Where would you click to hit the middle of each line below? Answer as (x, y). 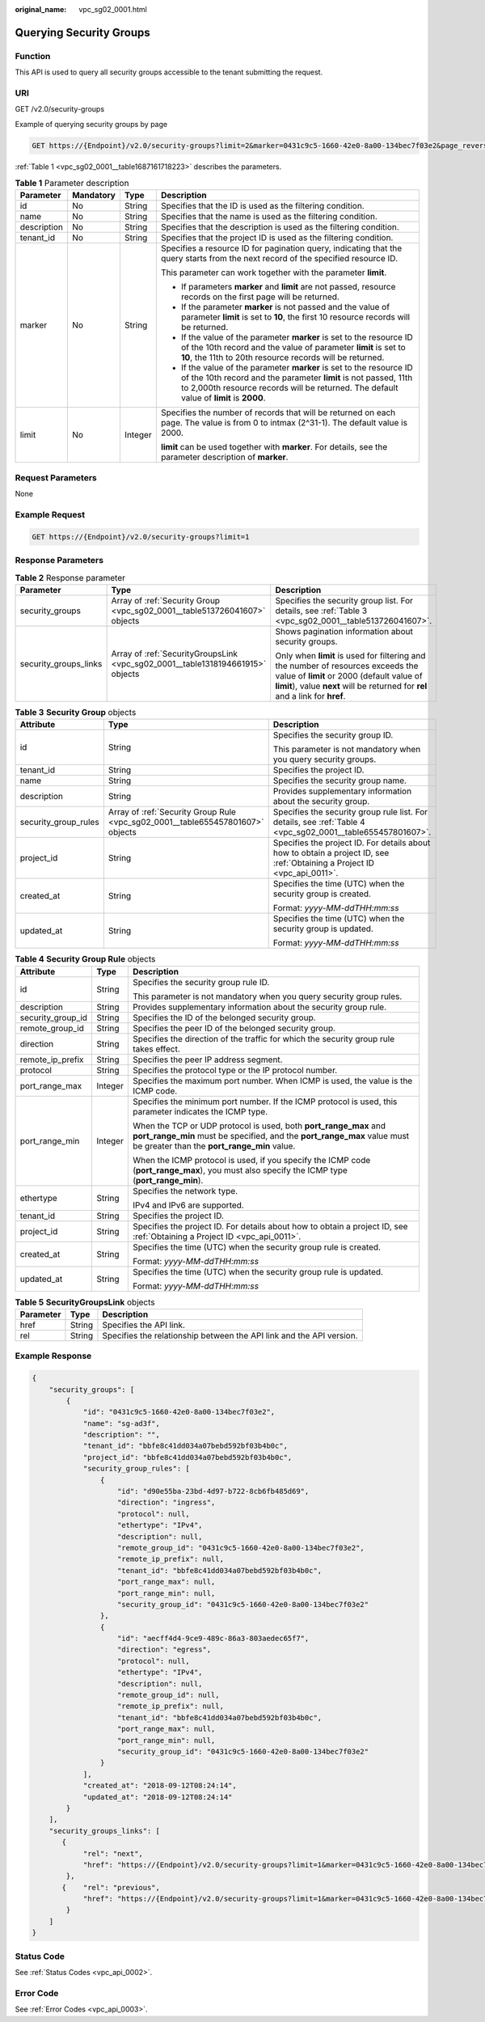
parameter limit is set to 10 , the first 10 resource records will (295, 317)
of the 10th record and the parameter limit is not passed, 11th (297, 378)
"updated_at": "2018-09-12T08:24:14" (158, 1797)
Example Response (53, 1356)
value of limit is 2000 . (223, 398)
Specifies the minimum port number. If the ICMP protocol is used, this (265, 1102)
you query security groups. (325, 759)
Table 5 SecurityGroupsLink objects (85, 1302)
